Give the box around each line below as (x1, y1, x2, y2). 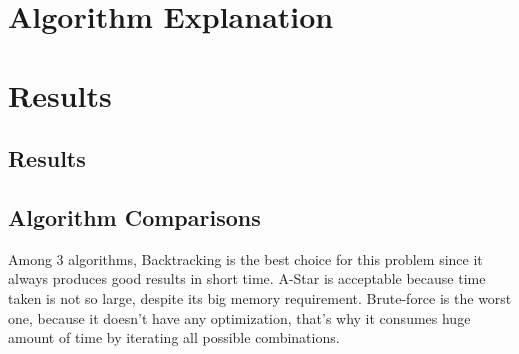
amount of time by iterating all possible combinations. (8, 327, 340, 348)
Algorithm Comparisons (8, 201, 261, 232)
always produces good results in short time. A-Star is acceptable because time (8, 268, 486, 289)
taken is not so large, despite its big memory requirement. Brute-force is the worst (8, 287, 512, 308)
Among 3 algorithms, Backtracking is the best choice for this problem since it (8, 248, 483, 269)
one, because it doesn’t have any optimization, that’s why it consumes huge (8, 307, 471, 328)
